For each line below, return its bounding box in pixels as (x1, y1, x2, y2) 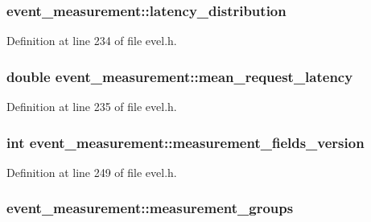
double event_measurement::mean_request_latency (6, 66, 353, 86)
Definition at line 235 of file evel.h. (6, 98, 177, 115)
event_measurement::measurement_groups (6, 198, 294, 218)
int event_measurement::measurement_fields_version (6, 132, 365, 152)
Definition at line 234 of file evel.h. (6, 32, 177, 49)
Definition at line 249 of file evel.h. (6, 163, 177, 180)
